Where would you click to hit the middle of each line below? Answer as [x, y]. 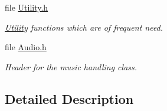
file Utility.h [27, 7]
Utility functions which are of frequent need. [84, 27]
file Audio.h [26, 47]
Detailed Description [69, 98]
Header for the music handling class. [71, 66]
